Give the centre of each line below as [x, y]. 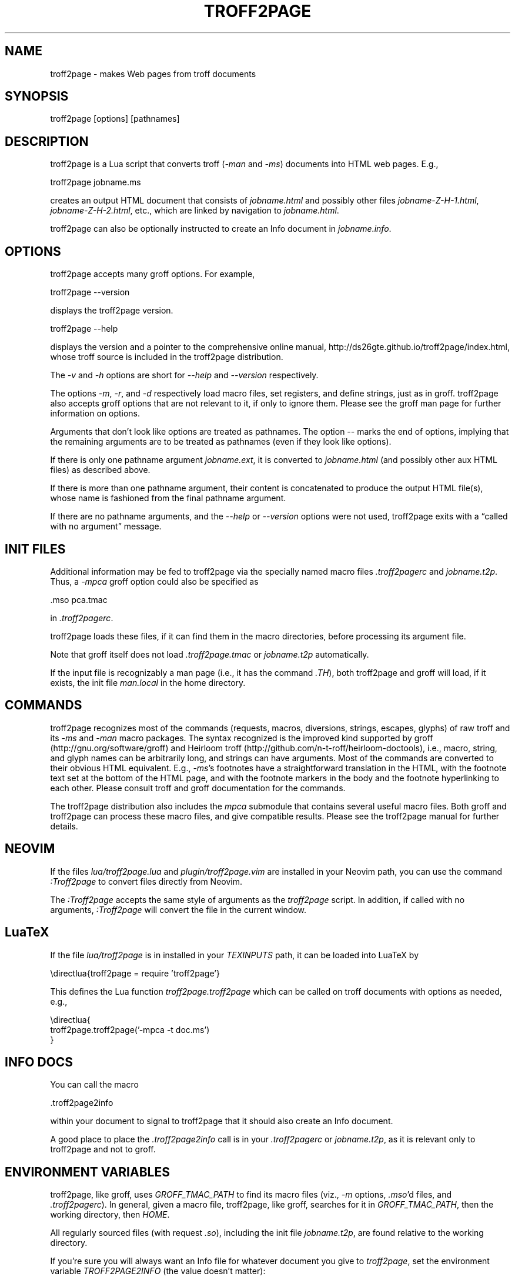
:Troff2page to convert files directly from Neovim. [146, 881]
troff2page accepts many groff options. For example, [153, 274]
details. [64, 826]
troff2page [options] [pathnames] [115, 119]
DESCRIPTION [47, 141]
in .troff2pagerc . [82, 618]
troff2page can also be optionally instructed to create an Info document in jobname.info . [221, 229]
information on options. [95, 414]
